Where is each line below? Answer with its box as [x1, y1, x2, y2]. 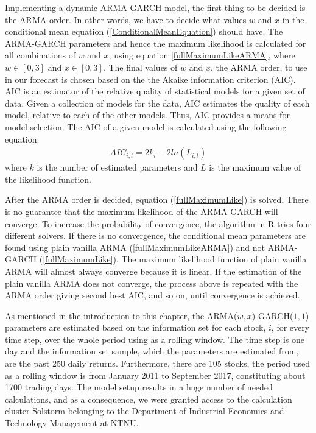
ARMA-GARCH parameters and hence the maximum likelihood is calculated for [5, 37, 306, 49]
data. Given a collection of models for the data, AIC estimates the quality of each [5, 96, 310, 109]
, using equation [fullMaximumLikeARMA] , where [108, 49, 295, 62]
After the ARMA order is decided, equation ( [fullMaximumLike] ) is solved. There [5, 193, 309, 206]
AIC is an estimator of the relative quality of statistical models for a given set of [5, 85, 305, 97]
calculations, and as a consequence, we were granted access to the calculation [5, 392, 292, 405]
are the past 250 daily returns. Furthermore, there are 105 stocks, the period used [5, 357, 311, 370]
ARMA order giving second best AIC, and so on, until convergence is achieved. [5, 289, 300, 301]
